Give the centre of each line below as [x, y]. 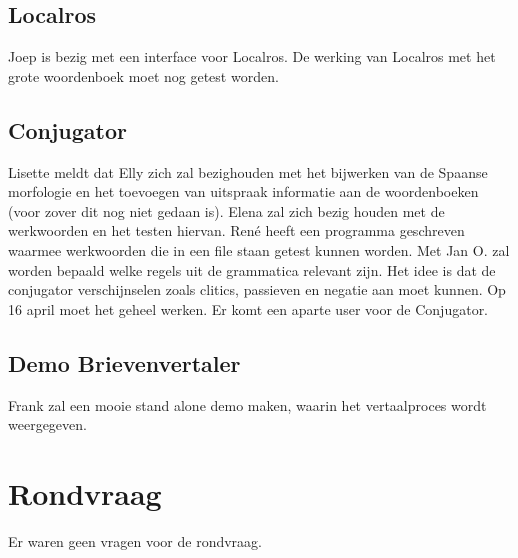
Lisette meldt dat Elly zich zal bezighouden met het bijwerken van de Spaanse [248, 171]
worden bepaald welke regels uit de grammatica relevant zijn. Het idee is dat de [252, 269]
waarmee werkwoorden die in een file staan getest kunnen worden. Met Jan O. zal [259, 249]
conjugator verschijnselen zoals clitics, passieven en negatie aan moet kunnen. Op [257, 289]
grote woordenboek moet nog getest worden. [143, 75]
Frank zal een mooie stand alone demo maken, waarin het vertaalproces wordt [247, 404]
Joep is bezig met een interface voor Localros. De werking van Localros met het [252, 56]
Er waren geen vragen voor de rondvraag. [135, 540]
